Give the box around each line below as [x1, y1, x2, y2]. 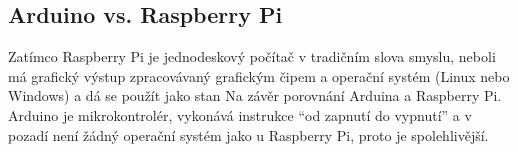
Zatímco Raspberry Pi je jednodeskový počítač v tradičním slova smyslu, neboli [8, 46, 496, 67]
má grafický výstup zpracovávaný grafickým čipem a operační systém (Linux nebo [8, 65, 510, 86]
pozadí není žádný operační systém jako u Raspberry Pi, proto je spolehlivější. [8, 124, 489, 145]
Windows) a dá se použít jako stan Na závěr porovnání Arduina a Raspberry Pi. [8, 85, 502, 106]
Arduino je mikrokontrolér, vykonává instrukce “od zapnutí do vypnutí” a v [8, 104, 472, 125]
